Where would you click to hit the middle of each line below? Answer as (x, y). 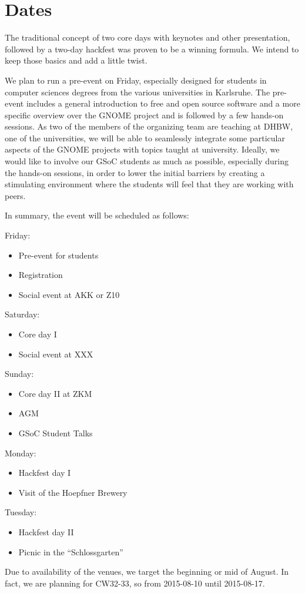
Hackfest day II (46, 531)
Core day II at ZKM (55, 393)
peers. (15, 195)
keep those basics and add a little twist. (76, 60)
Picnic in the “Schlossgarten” (71, 551)
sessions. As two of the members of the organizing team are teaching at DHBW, (149, 126)
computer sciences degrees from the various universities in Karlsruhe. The (138, 92)
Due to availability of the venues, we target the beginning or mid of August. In (147, 572)
